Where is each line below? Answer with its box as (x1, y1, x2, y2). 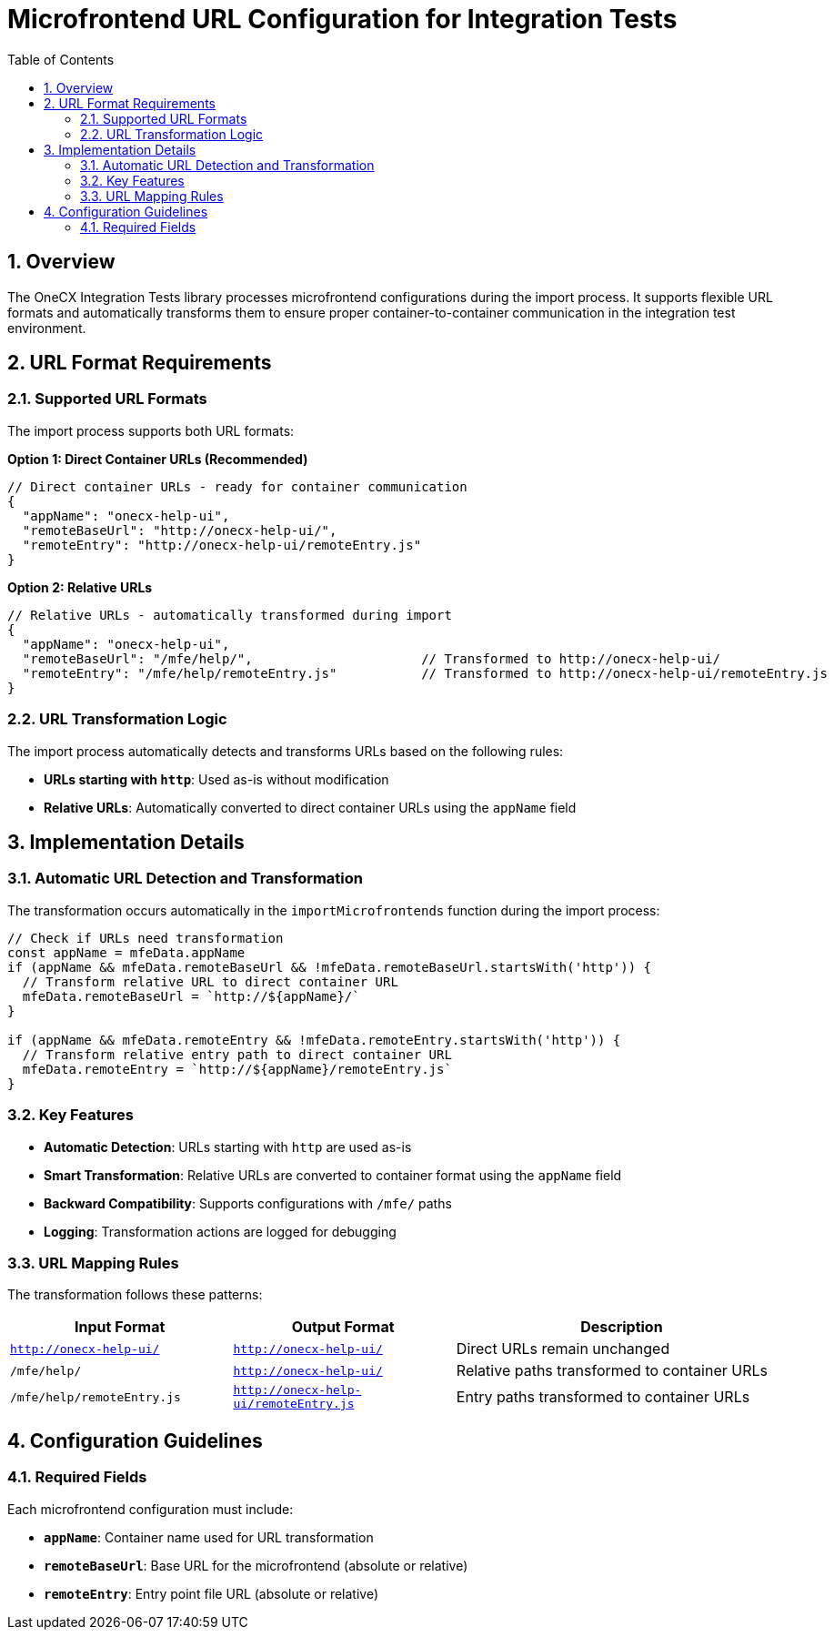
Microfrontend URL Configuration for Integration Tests (7, 4, 678, 35)
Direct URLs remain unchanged (456, 1339, 670, 1359)
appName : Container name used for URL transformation (44, 1529, 374, 1545)
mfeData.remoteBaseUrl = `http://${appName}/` (22, 988, 360, 1004)
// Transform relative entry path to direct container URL (22, 1046, 452, 1062)
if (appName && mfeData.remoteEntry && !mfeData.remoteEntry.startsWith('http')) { (7, 1032, 621, 1047)
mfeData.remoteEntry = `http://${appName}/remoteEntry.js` (22, 1061, 452, 1076)
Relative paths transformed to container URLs (456, 1361, 768, 1380)
